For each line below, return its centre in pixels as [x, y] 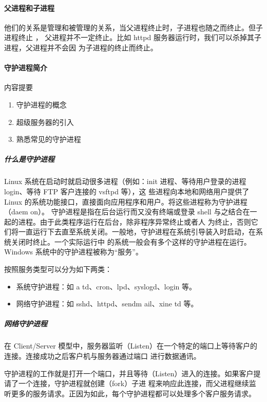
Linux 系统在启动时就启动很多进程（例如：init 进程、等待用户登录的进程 [125, 181]
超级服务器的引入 [45, 122]
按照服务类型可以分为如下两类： [58, 269]
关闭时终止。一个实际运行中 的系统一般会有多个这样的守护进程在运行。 [131, 241]
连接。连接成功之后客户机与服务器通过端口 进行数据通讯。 [102, 356]
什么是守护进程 [29, 159]
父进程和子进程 [29, 7]
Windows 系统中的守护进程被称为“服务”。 [73, 252]
